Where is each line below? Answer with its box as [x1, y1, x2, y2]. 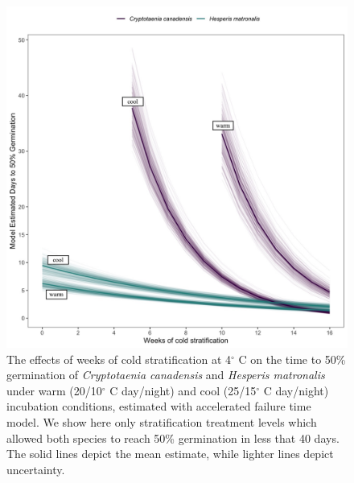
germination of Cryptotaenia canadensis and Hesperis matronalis [6, 366, 325, 383]
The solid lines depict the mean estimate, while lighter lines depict [6, 445, 334, 462]
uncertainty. [6, 460, 65, 477]
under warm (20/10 [6, 382, 102, 398]
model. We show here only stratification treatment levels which [6, 413, 317, 430]
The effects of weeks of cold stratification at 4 [6, 350, 232, 367]
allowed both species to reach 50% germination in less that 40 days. [6, 429, 340, 446]
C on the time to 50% [238, 350, 346, 367]
